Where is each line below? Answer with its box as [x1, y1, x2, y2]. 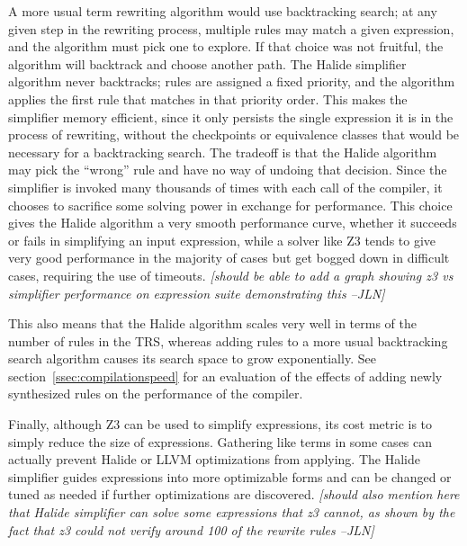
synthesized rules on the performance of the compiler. [8, 384, 303, 403]
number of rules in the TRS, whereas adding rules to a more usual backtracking [8, 331, 448, 350]
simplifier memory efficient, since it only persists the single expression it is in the [8, 107, 454, 126]
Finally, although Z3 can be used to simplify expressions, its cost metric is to [8, 415, 433, 434]
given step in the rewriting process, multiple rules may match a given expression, [8, 19, 454, 38]
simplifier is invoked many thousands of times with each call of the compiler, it [8, 177, 443, 196]
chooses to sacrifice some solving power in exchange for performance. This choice [8, 195, 453, 214]
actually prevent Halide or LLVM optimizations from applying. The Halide [8, 450, 420, 469]
